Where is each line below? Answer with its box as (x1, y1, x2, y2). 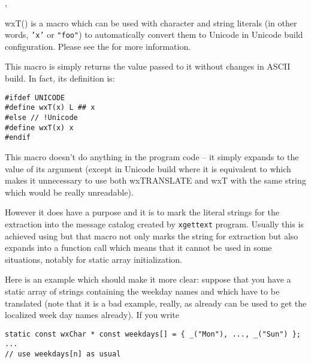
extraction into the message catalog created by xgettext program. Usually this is (5, 217, 304, 230)
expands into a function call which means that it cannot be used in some (5, 241, 272, 254)
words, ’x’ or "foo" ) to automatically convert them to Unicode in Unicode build (5, 28, 303, 41)
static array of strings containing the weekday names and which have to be (5, 284, 280, 297)
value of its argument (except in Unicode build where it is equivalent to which (5, 162, 291, 175)
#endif (5, 133, 31, 142)
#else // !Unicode (5, 113, 78, 122)
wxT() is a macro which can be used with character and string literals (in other (5, 16, 297, 29)
